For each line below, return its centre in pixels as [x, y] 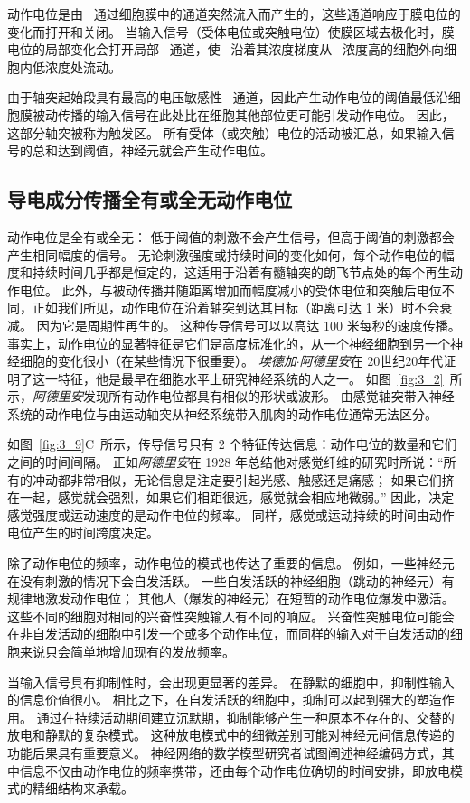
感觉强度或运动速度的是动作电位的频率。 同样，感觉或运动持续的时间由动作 [231, 514]
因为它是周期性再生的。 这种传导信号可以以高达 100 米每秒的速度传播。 [249, 325]
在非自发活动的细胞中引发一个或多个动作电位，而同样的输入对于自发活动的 [229, 634]
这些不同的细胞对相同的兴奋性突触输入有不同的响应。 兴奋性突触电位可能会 [231, 616]
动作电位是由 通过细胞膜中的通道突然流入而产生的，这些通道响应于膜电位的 [234, 14]
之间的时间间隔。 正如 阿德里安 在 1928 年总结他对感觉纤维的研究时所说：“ [226, 462]
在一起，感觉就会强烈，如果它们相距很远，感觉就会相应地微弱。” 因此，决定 [231, 497]
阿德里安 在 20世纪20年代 [371, 361]
